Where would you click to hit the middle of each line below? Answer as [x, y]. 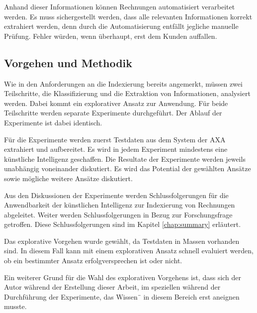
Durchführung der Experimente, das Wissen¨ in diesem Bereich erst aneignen [122, 296]
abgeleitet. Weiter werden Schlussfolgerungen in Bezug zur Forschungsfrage [118, 214]
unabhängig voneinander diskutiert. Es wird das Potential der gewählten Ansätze [128, 168]
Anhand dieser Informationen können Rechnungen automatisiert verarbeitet [120, 6]
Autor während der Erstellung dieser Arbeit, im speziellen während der [112, 287]
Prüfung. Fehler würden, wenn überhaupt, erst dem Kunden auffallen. [111, 36]
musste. [15, 306]
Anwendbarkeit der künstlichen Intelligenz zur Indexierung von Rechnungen [120, 205]
